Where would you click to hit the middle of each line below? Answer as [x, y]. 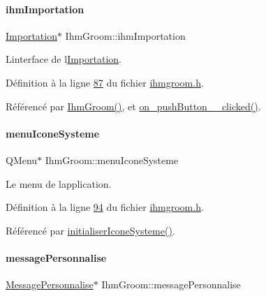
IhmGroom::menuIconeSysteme [112, 160]
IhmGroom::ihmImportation [125, 35]
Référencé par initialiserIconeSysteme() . [90, 230]
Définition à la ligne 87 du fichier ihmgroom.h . [105, 82]
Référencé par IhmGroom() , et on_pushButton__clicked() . [133, 106]
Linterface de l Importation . [64, 59]
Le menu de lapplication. [59, 183]
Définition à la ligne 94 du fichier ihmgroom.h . [105, 207]
